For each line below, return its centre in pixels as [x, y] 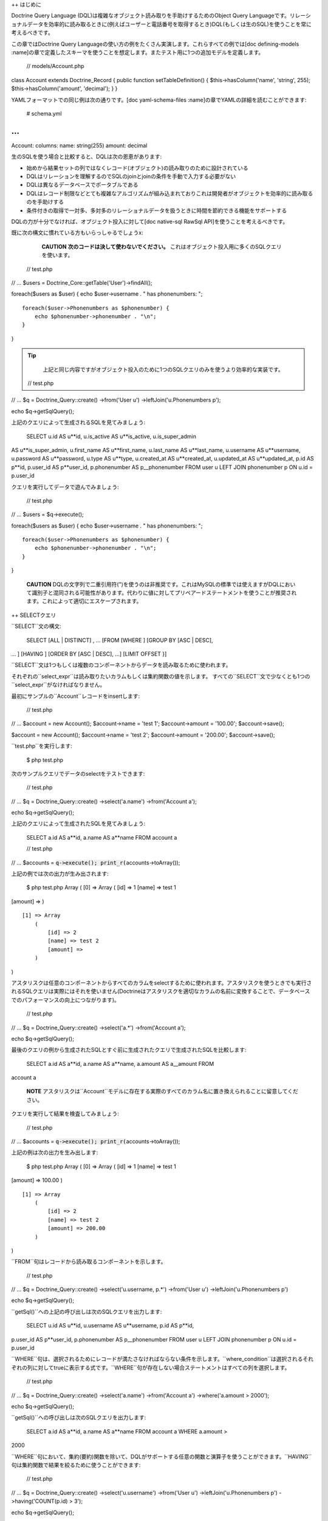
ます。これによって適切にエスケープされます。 [84, 601]
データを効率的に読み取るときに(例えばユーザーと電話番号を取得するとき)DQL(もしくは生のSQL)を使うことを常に [169, 24]
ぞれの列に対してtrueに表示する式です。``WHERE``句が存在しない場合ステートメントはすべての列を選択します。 [151, 1367]
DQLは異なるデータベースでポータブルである [82, 185]
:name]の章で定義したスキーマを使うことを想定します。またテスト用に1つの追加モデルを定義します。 [138, 52]
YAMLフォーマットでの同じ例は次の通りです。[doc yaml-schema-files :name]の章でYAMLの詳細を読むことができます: [159, 100]
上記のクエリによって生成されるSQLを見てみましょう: [78, 422]
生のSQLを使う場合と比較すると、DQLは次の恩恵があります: [87, 157]
